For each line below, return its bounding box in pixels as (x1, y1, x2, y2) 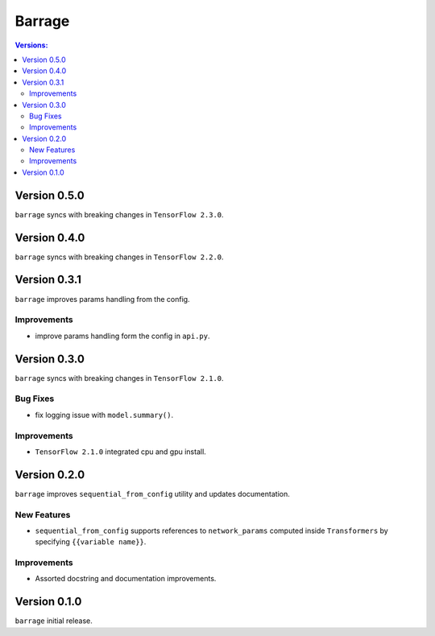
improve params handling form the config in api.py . (35, 331, 210, 341)
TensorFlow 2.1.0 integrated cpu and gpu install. (35, 447, 207, 456)
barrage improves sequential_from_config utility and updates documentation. (14, 489, 290, 498)
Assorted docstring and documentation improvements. (35, 574, 217, 584)
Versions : (14, 40, 48, 50)
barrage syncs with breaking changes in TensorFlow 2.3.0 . (14, 209, 225, 219)
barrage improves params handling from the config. (14, 294, 190, 304)
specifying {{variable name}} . (35, 537, 147, 547)
